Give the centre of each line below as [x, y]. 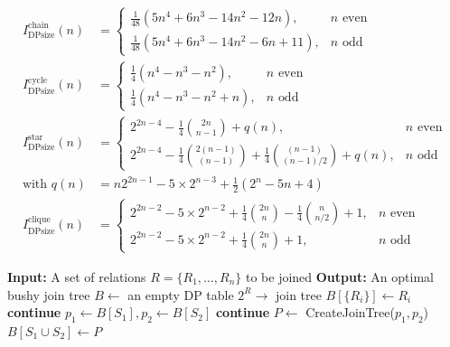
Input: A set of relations [77, 276]
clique [39, 220]
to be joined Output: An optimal [339, 276]
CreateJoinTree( [350, 312]
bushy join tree [49, 294]
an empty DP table [181, 294]
